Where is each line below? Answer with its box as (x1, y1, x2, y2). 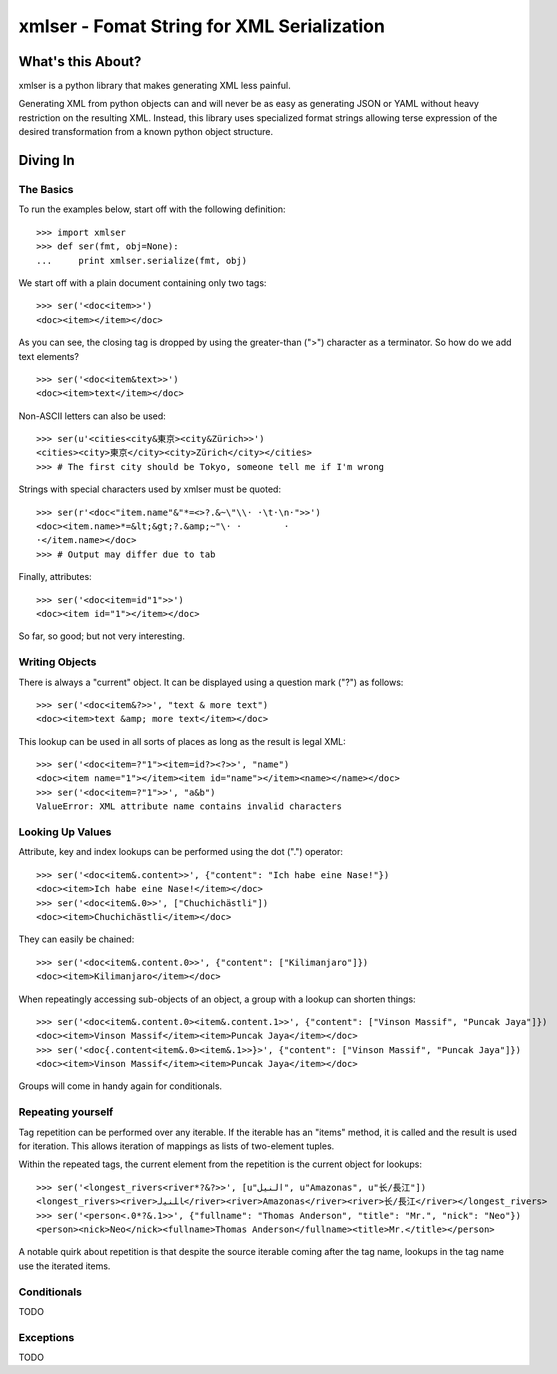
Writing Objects (18, 655, 97, 669)
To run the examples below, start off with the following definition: (18, 203, 286, 215)
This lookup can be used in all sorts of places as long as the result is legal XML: (18, 735, 347, 747)
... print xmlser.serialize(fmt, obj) (36, 255, 248, 266)
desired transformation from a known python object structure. (18, 126, 274, 138)
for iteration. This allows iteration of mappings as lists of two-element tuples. (18, 1140, 335, 1152)
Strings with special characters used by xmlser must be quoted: (18, 483, 282, 495)
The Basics (18, 183, 74, 197)
